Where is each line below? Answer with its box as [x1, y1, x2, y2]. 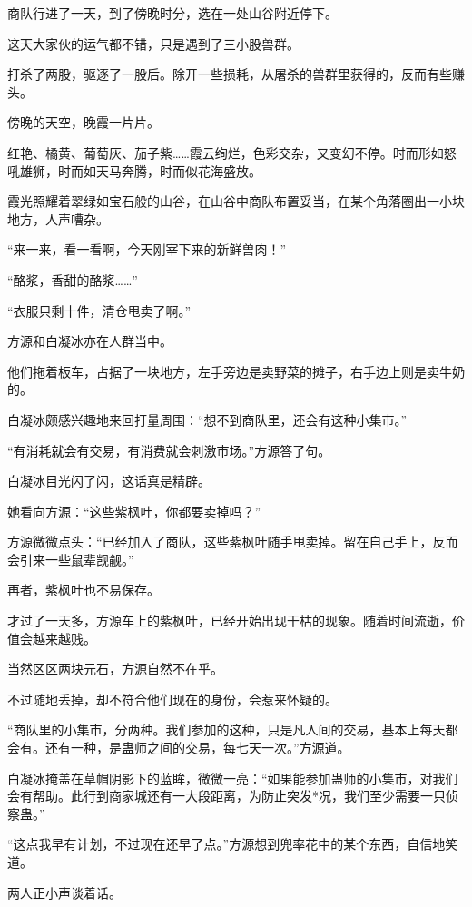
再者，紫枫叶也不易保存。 [7, 580, 160, 599]
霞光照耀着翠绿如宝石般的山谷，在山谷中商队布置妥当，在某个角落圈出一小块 [7, 192, 465, 211]
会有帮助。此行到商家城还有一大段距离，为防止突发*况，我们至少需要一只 [7, 786, 446, 805]
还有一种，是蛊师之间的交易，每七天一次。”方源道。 [44, 738, 350, 757]
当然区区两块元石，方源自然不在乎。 [7, 659, 223, 678]
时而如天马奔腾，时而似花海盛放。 [57, 161, 261, 180]
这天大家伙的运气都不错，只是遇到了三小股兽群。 [7, 34, 300, 53]
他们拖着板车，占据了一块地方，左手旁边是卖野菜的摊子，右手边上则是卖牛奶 [7, 361, 465, 380]
